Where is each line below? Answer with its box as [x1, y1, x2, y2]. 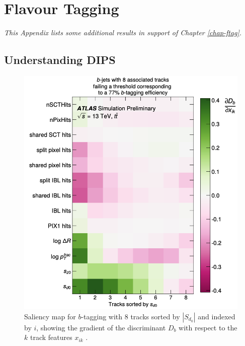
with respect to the [179, 322, 237, 332]
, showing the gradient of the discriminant [36, 322, 166, 332]
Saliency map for [24, 311, 76, 321]
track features [30, 332, 72, 342]
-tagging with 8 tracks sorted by [81, 311, 180, 321]
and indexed [198, 311, 235, 321]
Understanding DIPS [4, 52, 116, 67]
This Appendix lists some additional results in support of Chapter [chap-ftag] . [4, 27, 242, 38]
